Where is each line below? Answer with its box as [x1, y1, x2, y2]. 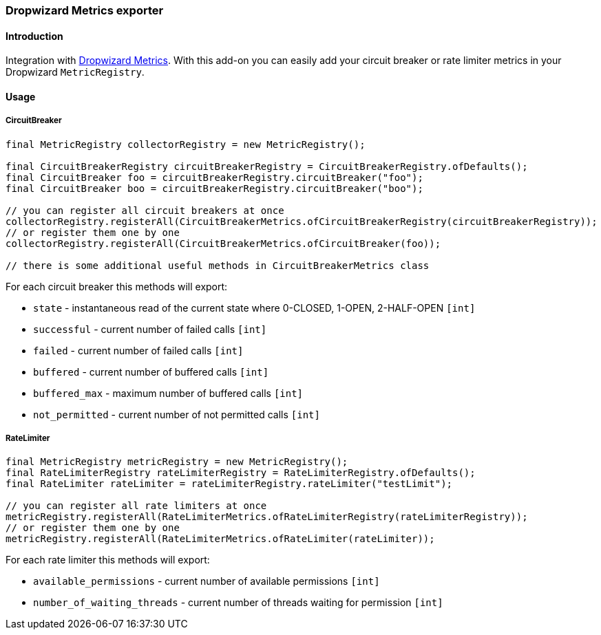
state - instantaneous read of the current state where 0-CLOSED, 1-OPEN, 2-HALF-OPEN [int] [33, 301, 476, 314]
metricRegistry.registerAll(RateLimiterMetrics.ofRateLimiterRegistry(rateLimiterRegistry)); [6, 511, 528, 523]
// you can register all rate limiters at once [6, 500, 267, 512]
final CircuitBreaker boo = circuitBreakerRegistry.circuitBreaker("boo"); [6, 182, 423, 194]
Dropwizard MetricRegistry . [6, 66, 145, 78]
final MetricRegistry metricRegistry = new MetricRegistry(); [6, 456, 348, 468]
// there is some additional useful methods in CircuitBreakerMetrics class [6, 259, 430, 271]
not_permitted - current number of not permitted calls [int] [33, 408, 320, 420]
